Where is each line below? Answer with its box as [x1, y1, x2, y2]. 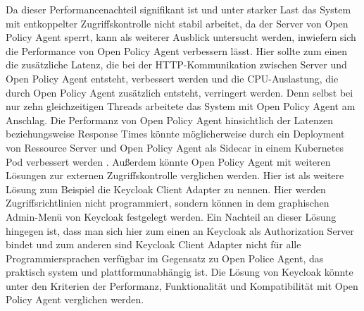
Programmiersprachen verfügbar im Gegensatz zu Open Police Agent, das [6, 250, 324, 265]
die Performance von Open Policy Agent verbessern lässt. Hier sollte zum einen [6, 43, 348, 58]
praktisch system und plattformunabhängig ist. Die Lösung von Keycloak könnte [6, 264, 353, 279]
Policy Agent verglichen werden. [6, 292, 144, 307]
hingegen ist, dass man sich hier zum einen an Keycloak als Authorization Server [6, 223, 354, 238]
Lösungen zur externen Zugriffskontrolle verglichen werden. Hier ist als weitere [6, 168, 344, 183]
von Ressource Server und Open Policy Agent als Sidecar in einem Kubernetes [6, 140, 344, 154]
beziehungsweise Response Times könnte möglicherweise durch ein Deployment [6, 126, 345, 141]
